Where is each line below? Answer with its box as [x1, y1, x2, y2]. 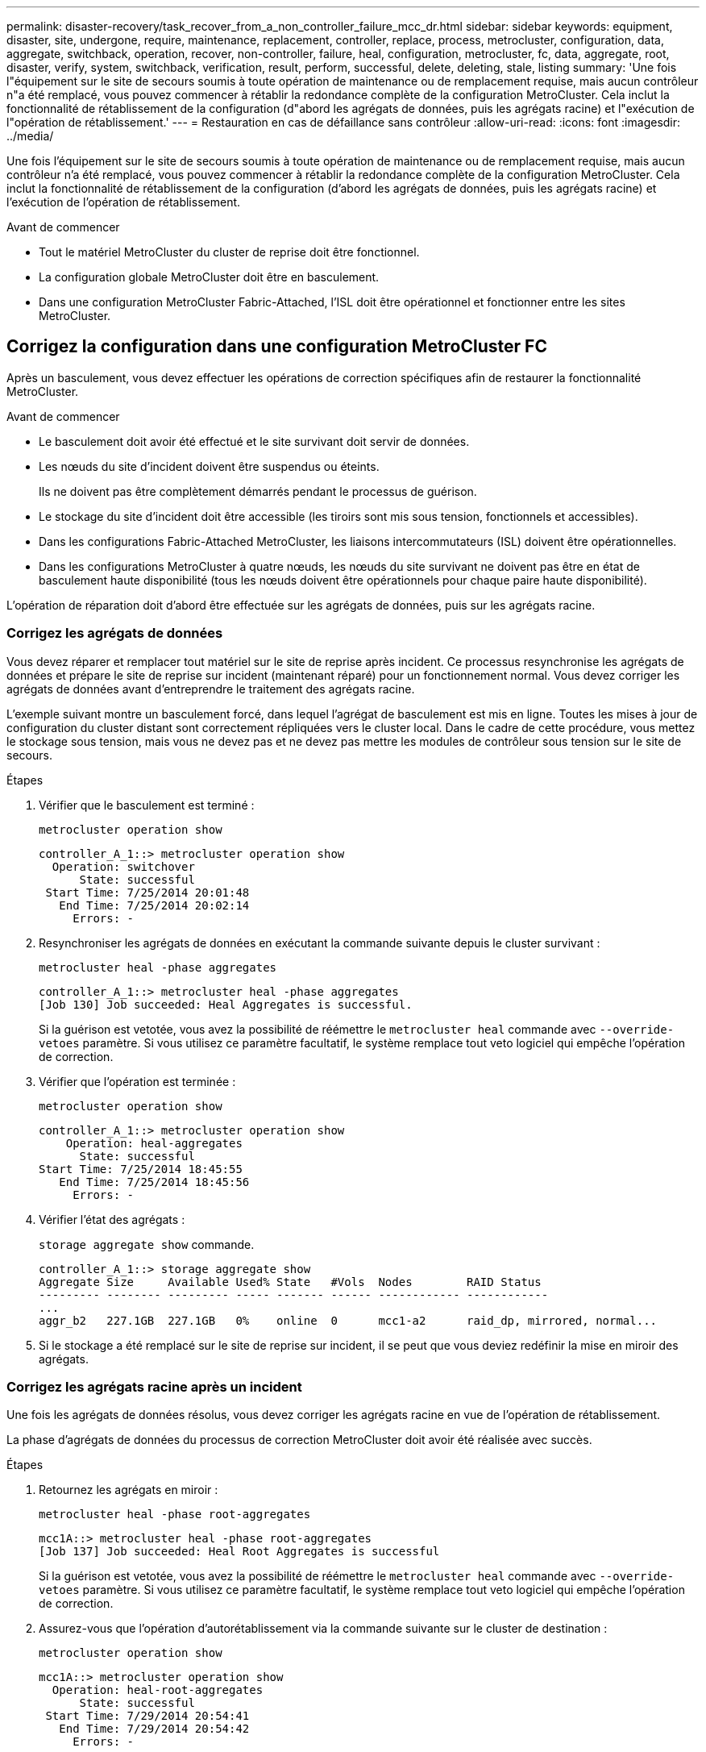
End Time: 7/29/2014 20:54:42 [59, 1722, 250, 1736]
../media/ [6, 129, 54, 143]
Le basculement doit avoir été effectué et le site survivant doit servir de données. [39, 434, 470, 448]
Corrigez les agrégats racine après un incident [6, 1378, 302, 1395]
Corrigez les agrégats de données [6, 625, 223, 642]
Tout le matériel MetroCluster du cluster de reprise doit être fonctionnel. [39, 245, 420, 259]
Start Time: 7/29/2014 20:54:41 [45, 1709, 250, 1723]
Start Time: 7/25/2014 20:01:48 [45, 885, 250, 899]
